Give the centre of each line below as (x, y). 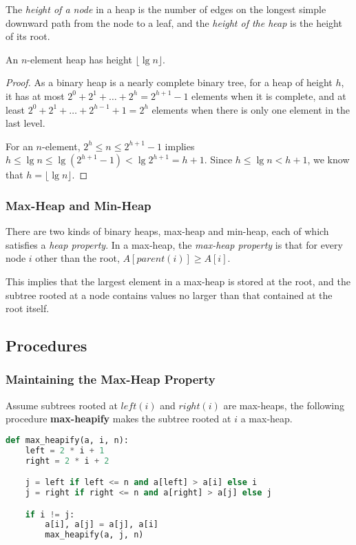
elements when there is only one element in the (251, 109)
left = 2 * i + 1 (65, 450)
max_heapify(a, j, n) (94, 535)
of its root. (28, 36)
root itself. (28, 308)
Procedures (46, 346)
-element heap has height (80, 59)
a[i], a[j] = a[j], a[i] (102, 525)
